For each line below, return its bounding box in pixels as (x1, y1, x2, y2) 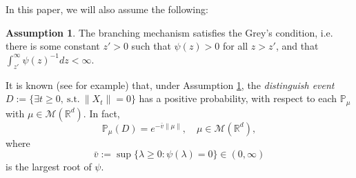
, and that (275, 39, 319, 53)
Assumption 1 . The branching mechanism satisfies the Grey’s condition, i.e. (6, 25, 333, 39)
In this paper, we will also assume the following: (6, 2, 208, 16)
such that (131, 39, 171, 53)
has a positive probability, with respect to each (139, 91, 337, 106)
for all (222, 39, 248, 53)
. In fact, (83, 106, 120, 120)
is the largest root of (6, 159, 92, 174)
